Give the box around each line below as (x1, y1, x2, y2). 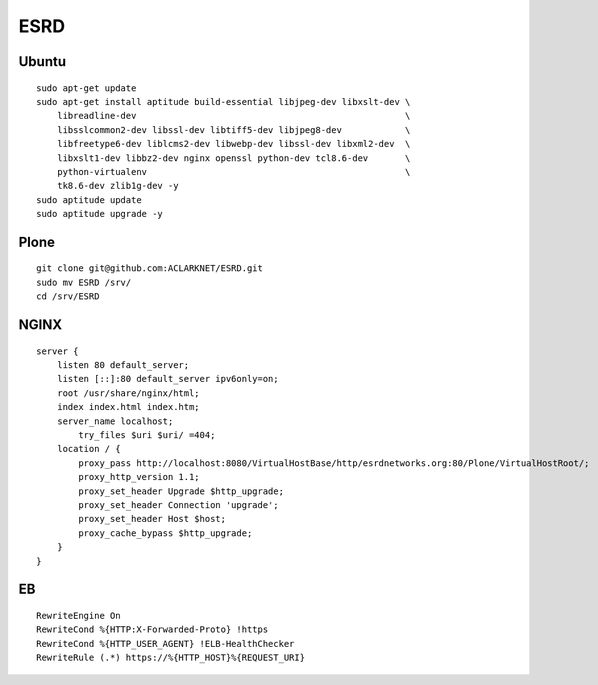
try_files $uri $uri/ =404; (78, 430, 216, 441)
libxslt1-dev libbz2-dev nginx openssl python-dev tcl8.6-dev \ (56, 152, 411, 164)
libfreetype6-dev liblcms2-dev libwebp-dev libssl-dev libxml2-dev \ (56, 138, 411, 150)
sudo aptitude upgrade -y (36, 208, 164, 220)
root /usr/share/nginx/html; (56, 387, 200, 399)
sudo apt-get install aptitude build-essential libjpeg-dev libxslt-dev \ (36, 96, 411, 107)
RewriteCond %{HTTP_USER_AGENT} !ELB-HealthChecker (36, 638, 295, 649)
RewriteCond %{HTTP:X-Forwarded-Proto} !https (36, 624, 269, 635)
